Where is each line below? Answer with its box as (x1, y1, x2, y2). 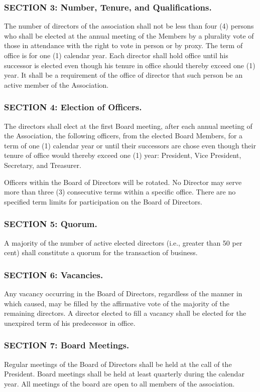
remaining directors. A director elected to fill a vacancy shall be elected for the (4, 308, 246, 318)
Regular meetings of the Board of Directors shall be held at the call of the (4, 358, 232, 369)
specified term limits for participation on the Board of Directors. (4, 196, 202, 207)
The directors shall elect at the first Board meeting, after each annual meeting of (4, 120, 252, 131)
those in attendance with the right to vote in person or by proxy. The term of (4, 40, 243, 51)
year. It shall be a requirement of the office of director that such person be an (4, 70, 243, 80)
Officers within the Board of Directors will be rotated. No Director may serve (4, 176, 242, 187)
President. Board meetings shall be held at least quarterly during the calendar (4, 368, 244, 379)
